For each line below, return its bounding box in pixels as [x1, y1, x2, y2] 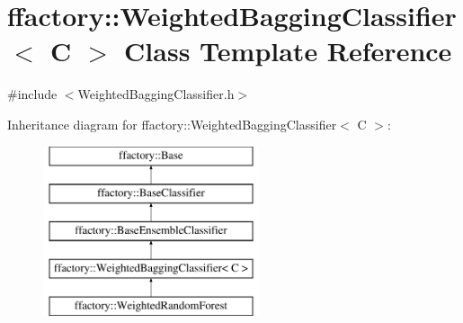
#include [7, 85, 58, 103]
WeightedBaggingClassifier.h [77, 85, 235, 103]
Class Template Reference [124, 32, 452, 69]
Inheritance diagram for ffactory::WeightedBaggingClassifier [7, 114, 337, 133]
